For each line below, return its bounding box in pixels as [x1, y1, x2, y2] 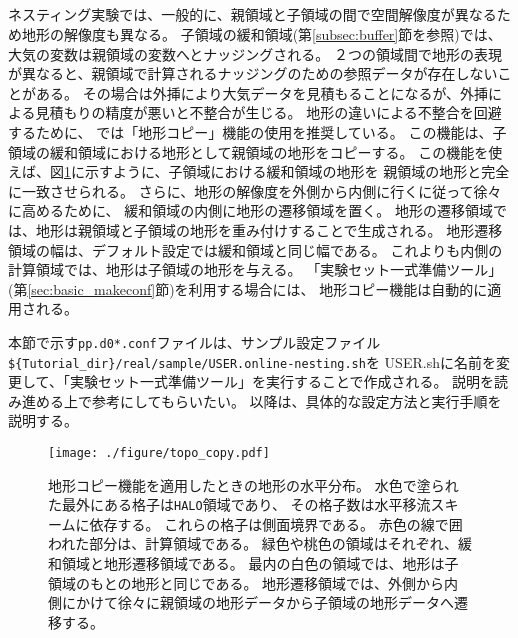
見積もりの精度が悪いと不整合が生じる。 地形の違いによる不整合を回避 [35, 102, 502, 123]
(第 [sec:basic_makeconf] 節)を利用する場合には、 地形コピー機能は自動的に [8, 278, 488, 299]
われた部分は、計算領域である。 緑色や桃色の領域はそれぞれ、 [48, 533, 458, 554]
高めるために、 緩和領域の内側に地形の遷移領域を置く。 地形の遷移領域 [21, 200, 493, 221]
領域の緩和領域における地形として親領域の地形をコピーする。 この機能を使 [8, 141, 503, 162]
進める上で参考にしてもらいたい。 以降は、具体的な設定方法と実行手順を [21, 390, 502, 411]
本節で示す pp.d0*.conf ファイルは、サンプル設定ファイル [8, 331, 381, 352]
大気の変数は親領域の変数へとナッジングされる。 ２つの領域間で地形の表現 [8, 43, 502, 64]
